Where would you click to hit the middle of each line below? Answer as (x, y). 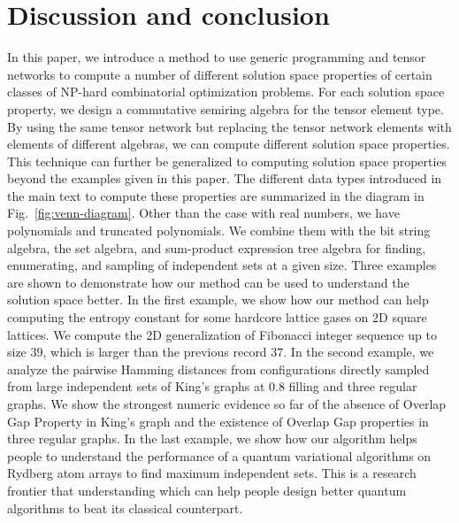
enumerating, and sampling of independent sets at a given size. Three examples (222, 265)
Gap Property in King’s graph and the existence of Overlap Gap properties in (218, 421)
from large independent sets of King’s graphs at (136, 386)
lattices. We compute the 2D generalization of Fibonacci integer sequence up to (222, 334)
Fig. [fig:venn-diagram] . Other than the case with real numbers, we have (203, 213)
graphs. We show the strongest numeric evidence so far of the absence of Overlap (227, 404)
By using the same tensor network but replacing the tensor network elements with (229, 126)
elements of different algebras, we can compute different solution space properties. (229, 144)
